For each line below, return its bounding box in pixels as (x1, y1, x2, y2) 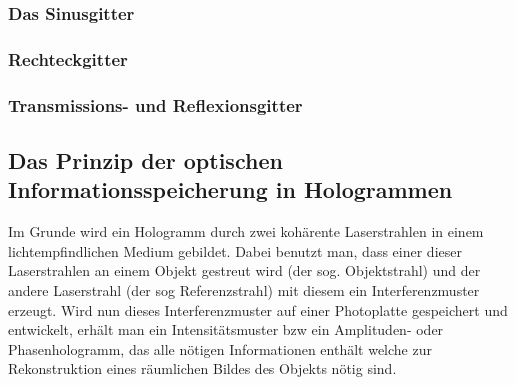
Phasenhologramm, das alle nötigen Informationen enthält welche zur (8, 338, 432, 359)
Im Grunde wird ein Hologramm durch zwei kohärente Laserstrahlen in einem (8, 221, 484, 242)
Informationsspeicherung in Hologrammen (8, 174, 453, 205)
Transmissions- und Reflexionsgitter (8, 92, 303, 117)
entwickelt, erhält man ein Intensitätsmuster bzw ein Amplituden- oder (8, 319, 444, 340)
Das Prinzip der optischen (8, 144, 283, 175)
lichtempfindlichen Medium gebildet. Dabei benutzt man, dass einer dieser (8, 240, 462, 261)
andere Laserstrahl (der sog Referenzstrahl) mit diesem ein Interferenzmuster (8, 279, 480, 300)
